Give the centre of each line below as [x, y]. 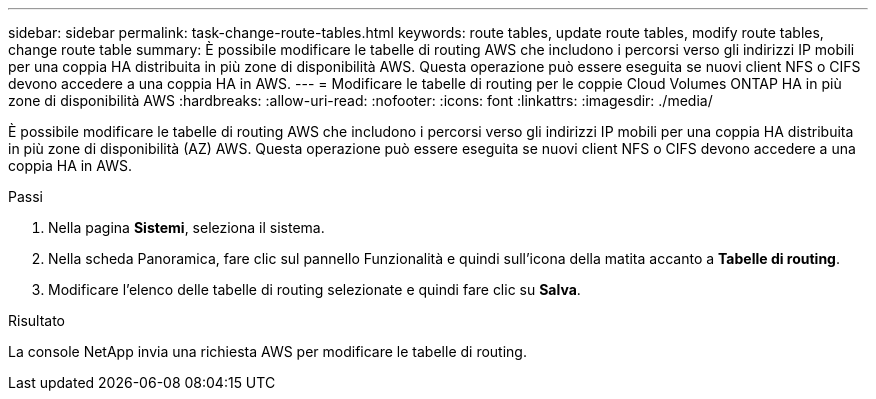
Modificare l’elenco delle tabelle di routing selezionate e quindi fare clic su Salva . [314, 289]
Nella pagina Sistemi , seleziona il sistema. [186, 227]
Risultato [37, 320]
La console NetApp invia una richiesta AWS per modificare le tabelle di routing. [267, 351]
